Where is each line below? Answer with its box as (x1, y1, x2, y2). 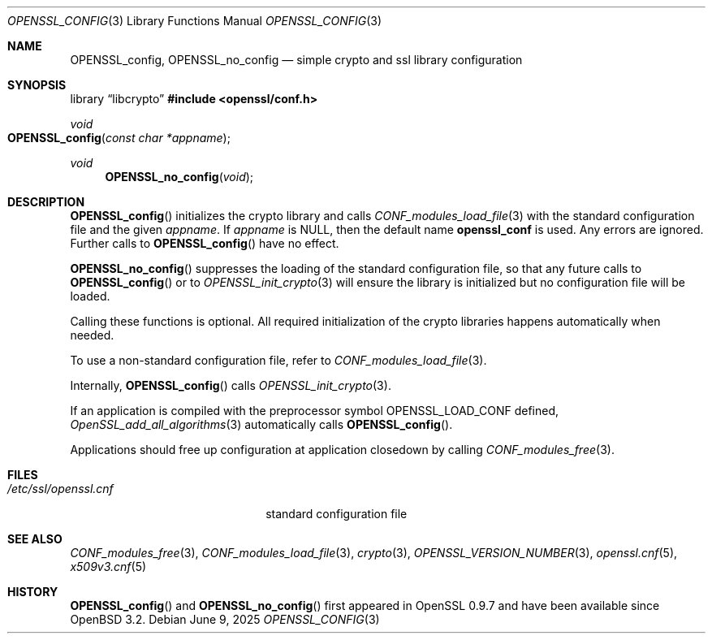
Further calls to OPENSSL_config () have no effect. (70, 236, 339, 250)
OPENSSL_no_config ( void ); (105, 170, 254, 184)
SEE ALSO (7, 532, 63, 546)
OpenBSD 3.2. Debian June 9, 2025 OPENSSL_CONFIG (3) (70, 612, 380, 626)
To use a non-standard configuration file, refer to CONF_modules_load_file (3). (70, 353, 487, 367)
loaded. (70, 289, 110, 303)
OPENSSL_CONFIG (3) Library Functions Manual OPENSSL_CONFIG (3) (7, 14, 382, 28)
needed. (70, 328, 114, 342)
